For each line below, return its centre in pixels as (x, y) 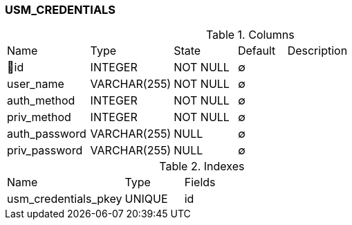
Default (257, 51)
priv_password (45, 151)
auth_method (41, 101)
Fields (200, 182)
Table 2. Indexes (202, 166)
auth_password (47, 134)
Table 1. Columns (250, 35)
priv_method (39, 117)
